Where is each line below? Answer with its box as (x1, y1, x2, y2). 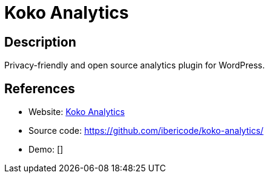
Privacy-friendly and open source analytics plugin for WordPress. (4, 60, 265, 71)
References (4, 81, 75, 96)
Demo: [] (28, 144, 64, 155)
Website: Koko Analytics (28, 107, 125, 117)
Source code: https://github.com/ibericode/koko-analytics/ (28, 125, 264, 136)
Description (4, 34, 76, 50)
